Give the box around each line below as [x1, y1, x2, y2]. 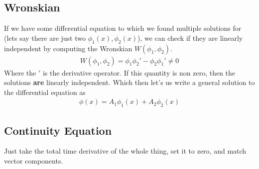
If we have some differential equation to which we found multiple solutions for [4, 23, 242, 33]
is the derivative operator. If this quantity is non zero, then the [42, 67, 236, 78]
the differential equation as [4, 86, 86, 97]
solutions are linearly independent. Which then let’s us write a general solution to [4, 77, 255, 87]
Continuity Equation [4, 122, 112, 138]
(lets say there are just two [4, 32, 86, 43]
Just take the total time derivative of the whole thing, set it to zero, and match [4, 146, 247, 156]
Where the [4, 67, 36, 78]
